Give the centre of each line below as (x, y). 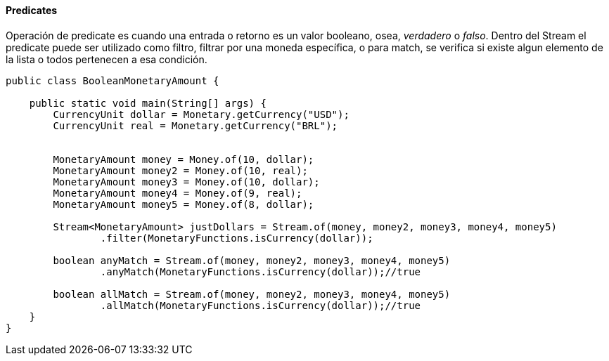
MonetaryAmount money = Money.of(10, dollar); (184, 159)
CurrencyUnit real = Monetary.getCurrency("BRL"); (195, 125)
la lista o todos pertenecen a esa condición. (107, 59)
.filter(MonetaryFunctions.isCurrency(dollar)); (237, 238)
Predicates (32, 10)
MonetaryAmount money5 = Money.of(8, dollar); (184, 204)
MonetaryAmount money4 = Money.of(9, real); (178, 193)
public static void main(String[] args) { (148, 103)
